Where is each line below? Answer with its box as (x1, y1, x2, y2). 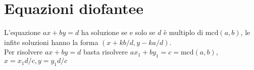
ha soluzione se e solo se (81, 27, 156, 37)
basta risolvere (83, 46, 128, 57)
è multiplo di (163, 27, 204, 37)
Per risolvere (4, 46, 43, 57)
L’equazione (4, 27, 41, 37)
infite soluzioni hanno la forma (4, 36, 98, 47)
